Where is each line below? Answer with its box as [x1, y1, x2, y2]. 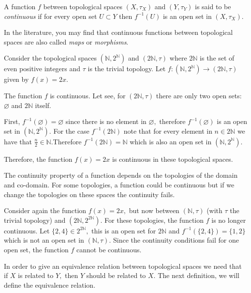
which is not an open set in [4, 235, 84, 245]
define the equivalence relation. [4, 279, 96, 290]
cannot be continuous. [76, 244, 142, 254]
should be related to [86, 270, 146, 280]
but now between [129, 205, 179, 216]
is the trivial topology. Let [88, 63, 166, 74]
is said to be [195, 1, 231, 11]
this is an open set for [91, 225, 156, 235]
